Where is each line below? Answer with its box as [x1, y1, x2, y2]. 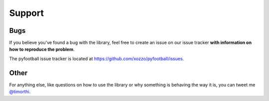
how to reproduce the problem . [9, 46, 75, 52]
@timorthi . [9, 89, 31, 95]
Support [9, 7, 44, 18]
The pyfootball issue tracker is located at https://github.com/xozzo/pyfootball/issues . [9, 55, 184, 62]
